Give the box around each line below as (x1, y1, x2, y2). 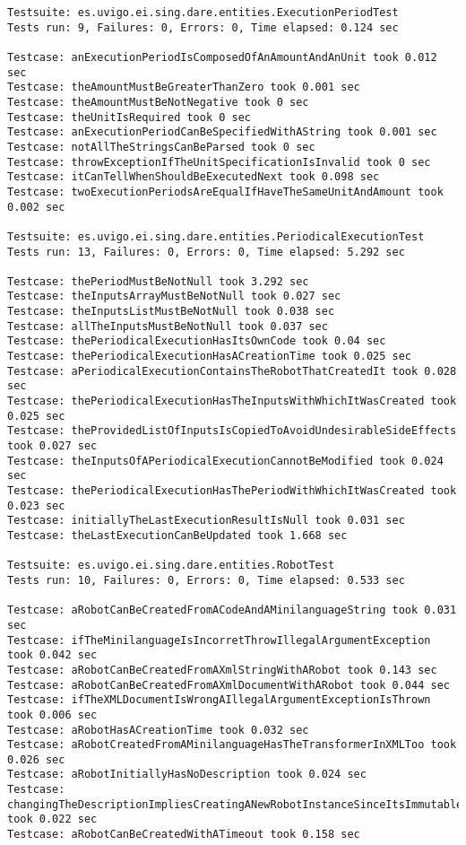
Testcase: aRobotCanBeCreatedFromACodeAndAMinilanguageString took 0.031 (7, 604, 457, 617)
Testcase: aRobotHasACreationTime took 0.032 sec (7, 723, 309, 736)
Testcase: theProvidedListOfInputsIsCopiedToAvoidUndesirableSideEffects (7, 424, 457, 438)
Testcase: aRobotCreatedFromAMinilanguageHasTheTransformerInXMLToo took (7, 738, 457, 752)
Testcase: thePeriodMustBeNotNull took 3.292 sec (7, 274, 309, 288)
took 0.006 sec (7, 708, 98, 721)
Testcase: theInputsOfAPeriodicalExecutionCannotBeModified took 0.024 (7, 454, 444, 467)
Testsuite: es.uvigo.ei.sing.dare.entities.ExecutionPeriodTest (7, 6, 399, 19)
